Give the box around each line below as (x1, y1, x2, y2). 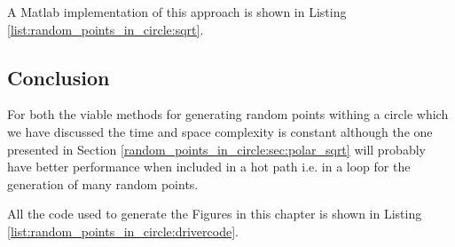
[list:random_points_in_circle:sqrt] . (7, 20, 204, 38)
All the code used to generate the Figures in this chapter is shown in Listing (7, 204, 422, 223)
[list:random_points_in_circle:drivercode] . (7, 221, 239, 240)
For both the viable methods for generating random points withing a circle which (7, 105, 449, 123)
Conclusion (7, 63, 110, 91)
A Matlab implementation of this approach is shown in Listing (7, 3, 347, 20)
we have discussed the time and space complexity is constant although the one (7, 122, 433, 140)
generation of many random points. (7, 174, 199, 193)
